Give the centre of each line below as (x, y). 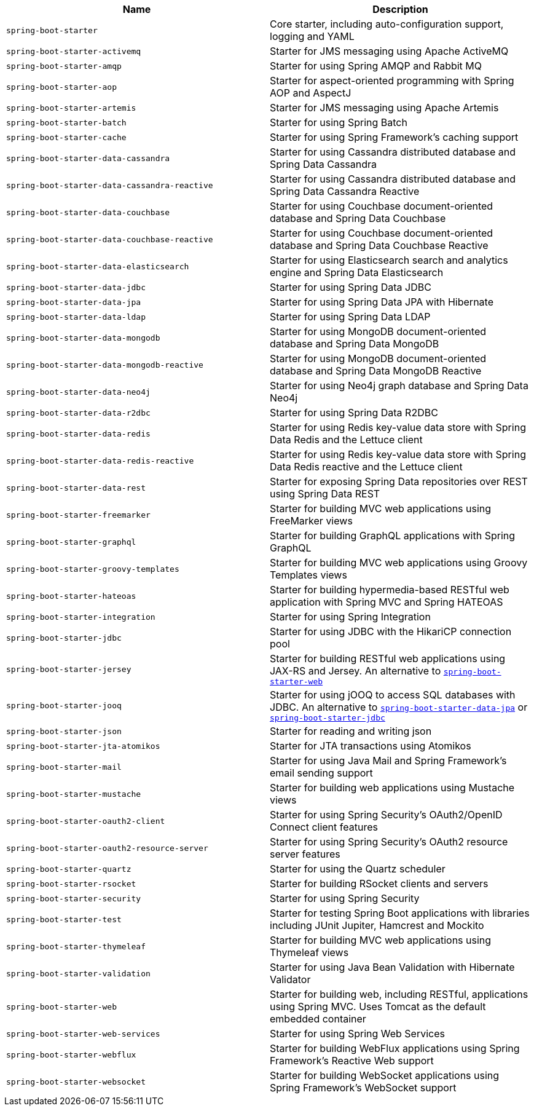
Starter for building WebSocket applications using (385, 1075)
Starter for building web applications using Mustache (392, 788)
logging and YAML (312, 36)
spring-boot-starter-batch (66, 122)
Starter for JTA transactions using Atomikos (371, 746)
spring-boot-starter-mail (64, 767)
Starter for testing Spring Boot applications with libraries (400, 913)
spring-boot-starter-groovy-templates (93, 569)
